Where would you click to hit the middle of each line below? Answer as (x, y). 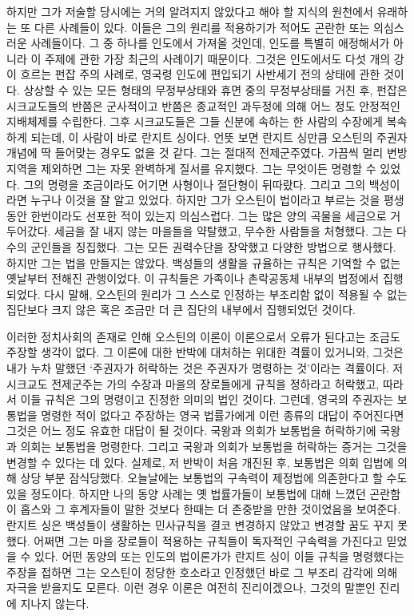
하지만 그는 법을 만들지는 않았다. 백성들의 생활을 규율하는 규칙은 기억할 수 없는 (204, 262)
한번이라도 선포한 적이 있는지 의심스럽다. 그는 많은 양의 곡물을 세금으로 (209, 215)
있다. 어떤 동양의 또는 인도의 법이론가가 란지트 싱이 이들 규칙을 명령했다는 (219, 556)
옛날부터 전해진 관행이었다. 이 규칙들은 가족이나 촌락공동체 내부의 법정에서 (193, 278)
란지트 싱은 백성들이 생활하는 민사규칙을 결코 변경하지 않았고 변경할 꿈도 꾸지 (200, 525)
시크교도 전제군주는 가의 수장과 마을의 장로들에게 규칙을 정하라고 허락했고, (193, 383)
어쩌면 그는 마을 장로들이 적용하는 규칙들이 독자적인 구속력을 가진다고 (208, 540)
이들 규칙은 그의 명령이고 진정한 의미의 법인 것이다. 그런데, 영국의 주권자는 (207, 399)
